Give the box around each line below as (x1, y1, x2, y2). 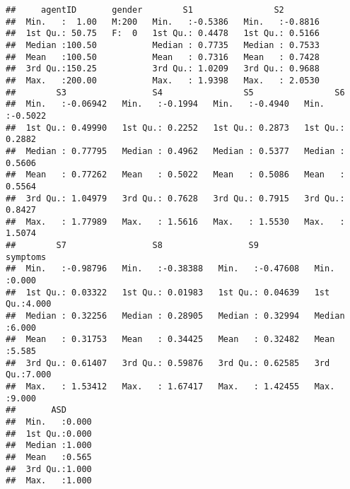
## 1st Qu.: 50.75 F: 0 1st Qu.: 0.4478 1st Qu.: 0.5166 (6, 28, 320, 39)
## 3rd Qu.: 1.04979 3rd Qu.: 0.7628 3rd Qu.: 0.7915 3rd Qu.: (6, 193, 345, 204)
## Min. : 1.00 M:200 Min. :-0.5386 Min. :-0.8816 (6, 16, 320, 27)
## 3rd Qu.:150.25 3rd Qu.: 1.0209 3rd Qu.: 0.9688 (6, 64, 320, 74)
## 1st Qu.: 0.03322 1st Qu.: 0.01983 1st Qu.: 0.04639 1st (6, 287, 330, 297)
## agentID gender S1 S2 (6, 5, 284, 15)
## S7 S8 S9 (6, 240, 259, 251)
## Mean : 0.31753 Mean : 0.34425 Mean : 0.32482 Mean (6, 334, 335, 345)
